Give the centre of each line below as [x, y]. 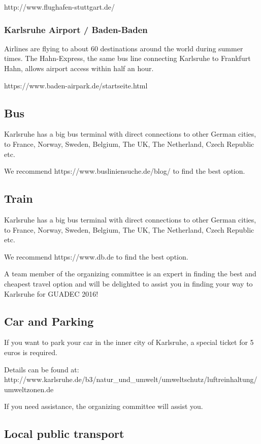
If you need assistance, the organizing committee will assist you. [104, 406]
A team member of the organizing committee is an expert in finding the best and [130, 274]
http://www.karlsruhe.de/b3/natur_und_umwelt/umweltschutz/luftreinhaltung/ [131, 379]
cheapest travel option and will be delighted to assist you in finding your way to [128, 283]
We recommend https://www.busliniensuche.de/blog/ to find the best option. [125, 171]
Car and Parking [49, 321]
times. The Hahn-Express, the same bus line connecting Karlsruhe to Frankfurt [127, 58]
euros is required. [31, 352]
